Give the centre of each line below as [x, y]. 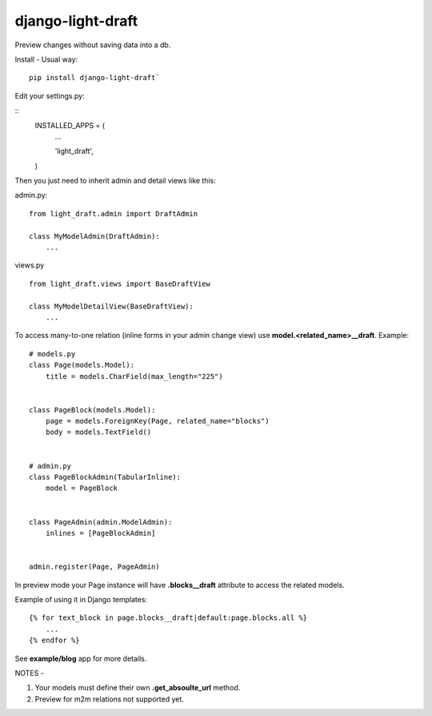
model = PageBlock [82, 488]
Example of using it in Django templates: [81, 599]
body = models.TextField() [98, 432]
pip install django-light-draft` [94, 78]
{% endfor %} [54, 640]
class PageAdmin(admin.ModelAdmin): [101, 522]
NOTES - [29, 673]
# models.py [52, 354]
